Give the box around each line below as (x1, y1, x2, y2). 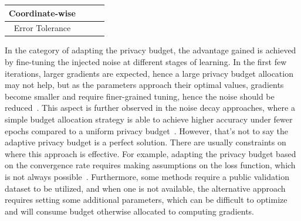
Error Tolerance (13, 22, 71, 34)
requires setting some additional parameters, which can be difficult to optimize (5, 193, 288, 206)
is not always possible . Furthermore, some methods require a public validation (5, 170, 290, 182)
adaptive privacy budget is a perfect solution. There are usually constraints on (5, 136, 286, 148)
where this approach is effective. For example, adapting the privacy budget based (5, 147, 296, 159)
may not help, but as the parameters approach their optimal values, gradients (5, 79, 284, 91)
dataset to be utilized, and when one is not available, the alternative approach (5, 182, 286, 194)
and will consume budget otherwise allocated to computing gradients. (5, 205, 254, 217)
